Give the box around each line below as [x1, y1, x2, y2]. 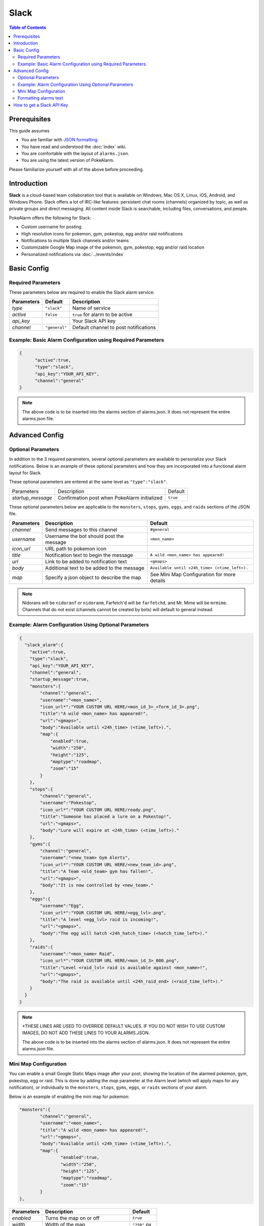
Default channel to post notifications [72, 324, 156, 331]
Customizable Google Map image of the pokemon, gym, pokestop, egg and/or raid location [21, 244, 205, 250]
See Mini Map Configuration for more [150, 571, 236, 578]
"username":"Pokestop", [40, 800, 97, 806]
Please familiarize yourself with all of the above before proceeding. [9, 166, 144, 172]
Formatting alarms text [18, 95, 64, 101]
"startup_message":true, [29, 677, 89, 682]
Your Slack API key [72, 318, 116, 325]
